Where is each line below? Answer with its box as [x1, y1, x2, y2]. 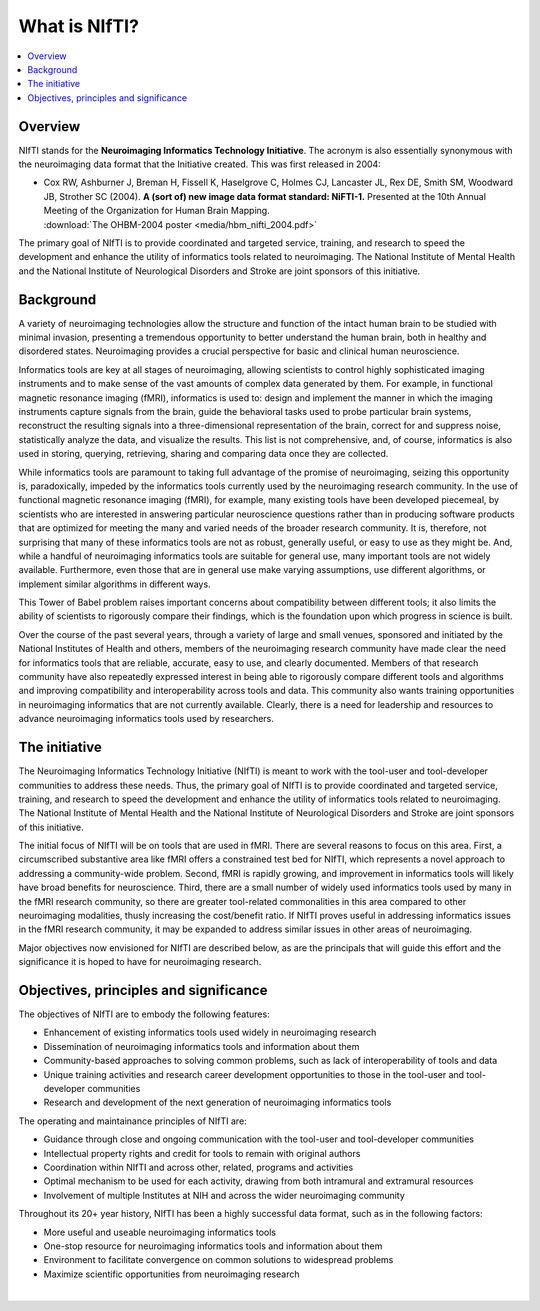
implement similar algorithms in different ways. [18, 578, 211, 590]
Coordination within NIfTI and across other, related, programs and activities [43, 1161, 354, 1173]
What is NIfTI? [18, 15, 140, 37]
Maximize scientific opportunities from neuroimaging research [43, 1268, 300, 1280]
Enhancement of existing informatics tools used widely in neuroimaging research [43, 1026, 377, 1039]
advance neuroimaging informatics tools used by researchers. [18, 713, 275, 725]
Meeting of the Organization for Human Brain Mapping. [43, 205, 270, 217]
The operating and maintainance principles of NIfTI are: [18, 1115, 247, 1127]
